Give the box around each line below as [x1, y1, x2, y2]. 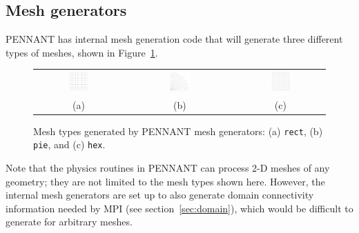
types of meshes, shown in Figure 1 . [6, 45, 158, 59]
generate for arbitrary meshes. [6, 214, 133, 229]
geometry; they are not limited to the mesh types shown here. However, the [6, 174, 325, 188]
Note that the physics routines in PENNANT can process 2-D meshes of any [6, 161, 330, 175]
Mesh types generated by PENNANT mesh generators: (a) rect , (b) [33, 123, 323, 138]
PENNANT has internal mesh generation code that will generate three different [6, 32, 343, 46]
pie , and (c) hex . [33, 137, 106, 152]
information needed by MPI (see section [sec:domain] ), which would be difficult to [6, 201, 353, 215]
